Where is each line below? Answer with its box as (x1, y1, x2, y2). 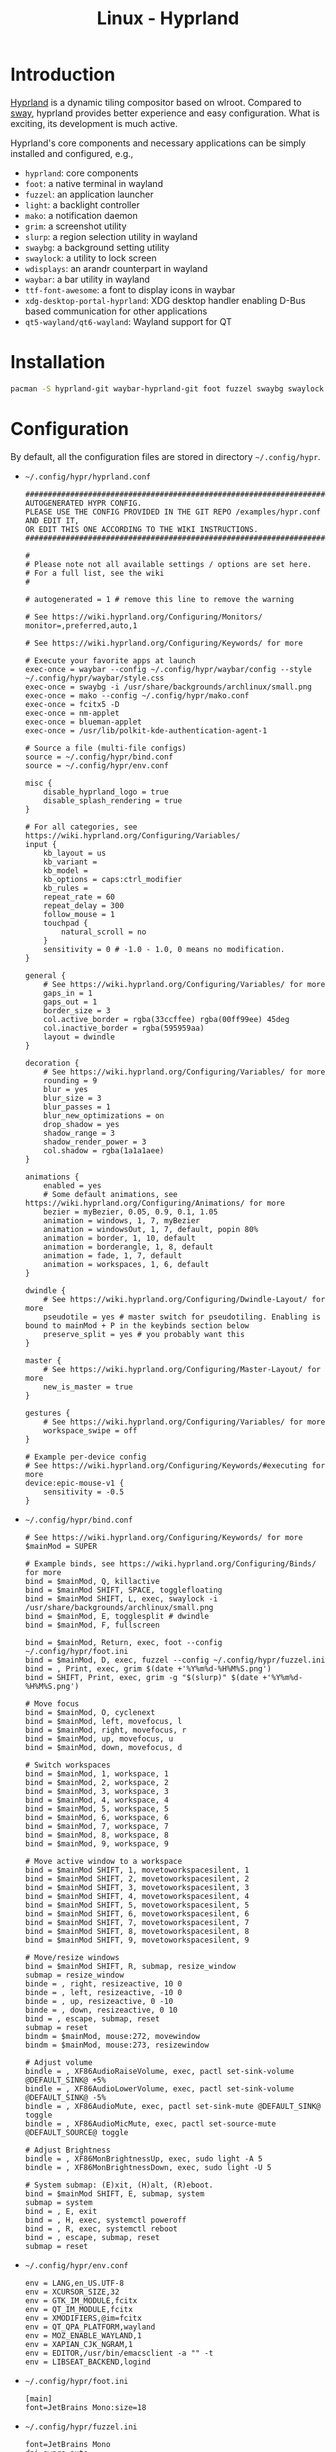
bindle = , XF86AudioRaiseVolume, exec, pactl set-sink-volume (24, 2066, 295, 2076)
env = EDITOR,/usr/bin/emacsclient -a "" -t (24, 2348, 214, 2358)
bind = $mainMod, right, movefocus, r (24, 1725, 187, 1735)
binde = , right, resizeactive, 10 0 (24, 1978, 183, 1989)
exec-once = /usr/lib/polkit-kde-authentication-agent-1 (24, 725, 268, 736)
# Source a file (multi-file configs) (24, 743, 187, 753)
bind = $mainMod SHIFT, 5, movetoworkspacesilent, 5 (24, 1900, 250, 1910)
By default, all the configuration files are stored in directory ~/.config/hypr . (10, 450, 321, 462)
